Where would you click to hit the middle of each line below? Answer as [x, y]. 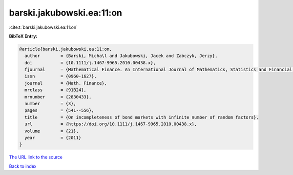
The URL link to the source [36, 157]
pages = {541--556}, [60, 110]
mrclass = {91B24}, [55, 90]
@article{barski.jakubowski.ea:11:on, [66, 49]
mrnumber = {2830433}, [58, 97]
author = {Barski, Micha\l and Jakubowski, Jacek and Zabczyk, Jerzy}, [121, 56]
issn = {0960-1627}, [61, 76]
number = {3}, [51, 104]
